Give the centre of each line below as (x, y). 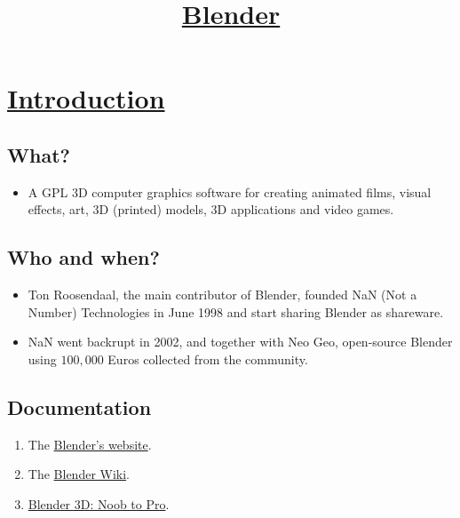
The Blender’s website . (90, 444)
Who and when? (83, 257)
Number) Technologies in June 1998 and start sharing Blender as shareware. (236, 311)
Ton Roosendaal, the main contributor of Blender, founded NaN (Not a (222, 295)
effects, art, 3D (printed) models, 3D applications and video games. (211, 209)
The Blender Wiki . (79, 474)
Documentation (79, 406)
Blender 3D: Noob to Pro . (99, 503)
